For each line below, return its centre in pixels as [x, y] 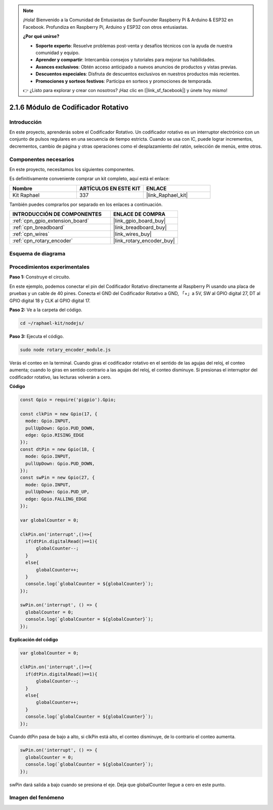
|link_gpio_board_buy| [139, 221]
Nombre [22, 188]
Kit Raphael [26, 195]
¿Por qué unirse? [41, 36]
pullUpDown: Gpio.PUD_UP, [57, 492]
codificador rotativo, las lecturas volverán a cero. [60, 377]
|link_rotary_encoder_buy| [144, 241]
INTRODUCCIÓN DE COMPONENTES [57, 214]
